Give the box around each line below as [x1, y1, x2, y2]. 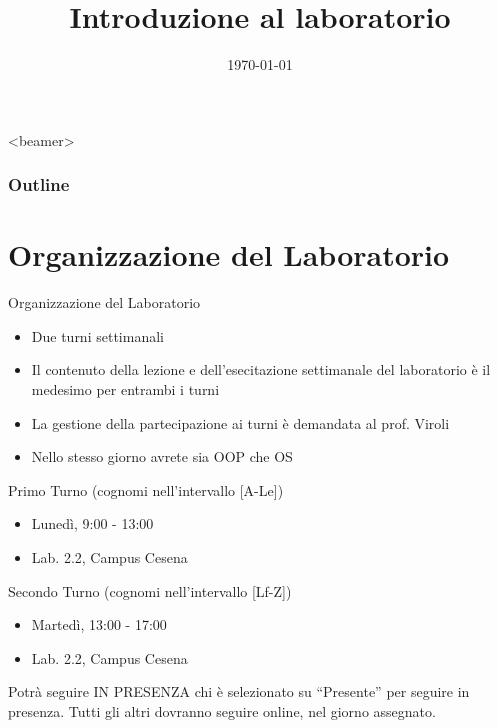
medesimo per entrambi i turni [31, 379, 220, 400]
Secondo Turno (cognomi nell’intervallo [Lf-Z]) [8, 580, 292, 601]
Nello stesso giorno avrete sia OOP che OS [31, 446, 293, 467]
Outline [8, 172, 70, 197]
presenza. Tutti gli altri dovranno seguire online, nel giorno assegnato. [8, 701, 436, 721]
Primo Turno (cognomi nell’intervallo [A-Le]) [8, 479, 284, 500]
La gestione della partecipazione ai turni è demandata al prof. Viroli [31, 412, 450, 433]
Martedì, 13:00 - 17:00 [31, 614, 167, 635]
